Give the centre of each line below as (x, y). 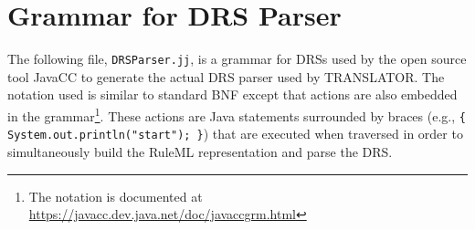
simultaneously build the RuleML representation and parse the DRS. (200, 151)
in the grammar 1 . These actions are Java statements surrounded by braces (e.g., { (237, 114)
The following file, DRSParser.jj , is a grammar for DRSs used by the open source (237, 59)
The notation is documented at (116, 196)
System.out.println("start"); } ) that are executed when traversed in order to (235, 134)
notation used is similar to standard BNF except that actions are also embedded (232, 94)
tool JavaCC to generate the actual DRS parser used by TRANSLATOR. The (226, 76)
